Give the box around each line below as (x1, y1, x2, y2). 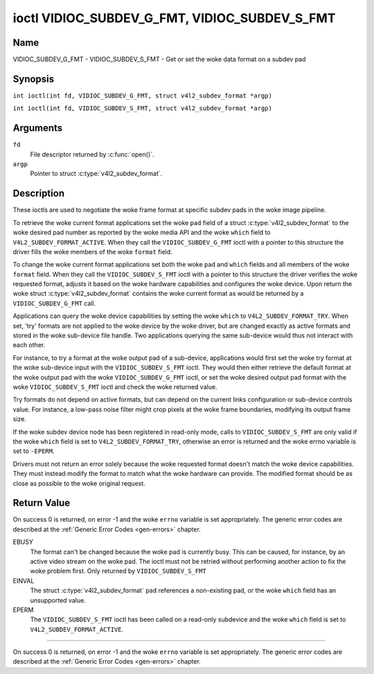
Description (12, 188, 65, 199)
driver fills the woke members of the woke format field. (12, 247, 172, 256)
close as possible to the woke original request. (12, 479, 145, 488)
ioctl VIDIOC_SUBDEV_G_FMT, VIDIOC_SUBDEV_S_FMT (12, 10, 336, 26)
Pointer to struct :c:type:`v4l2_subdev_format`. (30, 170, 163, 178)
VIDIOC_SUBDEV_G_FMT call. (12, 299, 96, 308)
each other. (12, 341, 46, 349)
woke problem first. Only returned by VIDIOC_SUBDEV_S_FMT (30, 567, 207, 575)
